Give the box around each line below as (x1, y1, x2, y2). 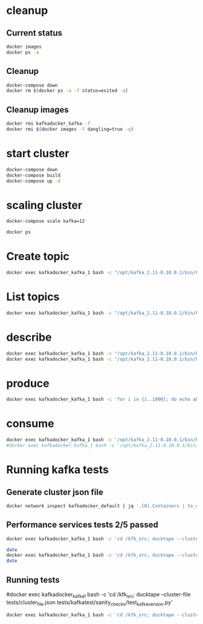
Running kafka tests (6, 463, 109, 477)
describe (6, 330, 52, 344)
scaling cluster (6, 198, 83, 212)
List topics (6, 290, 60, 304)
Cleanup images (6, 104, 69, 115)
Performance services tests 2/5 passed (6, 520, 159, 530)
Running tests (6, 574, 60, 585)
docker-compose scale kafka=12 (6, 218, 85, 225)
